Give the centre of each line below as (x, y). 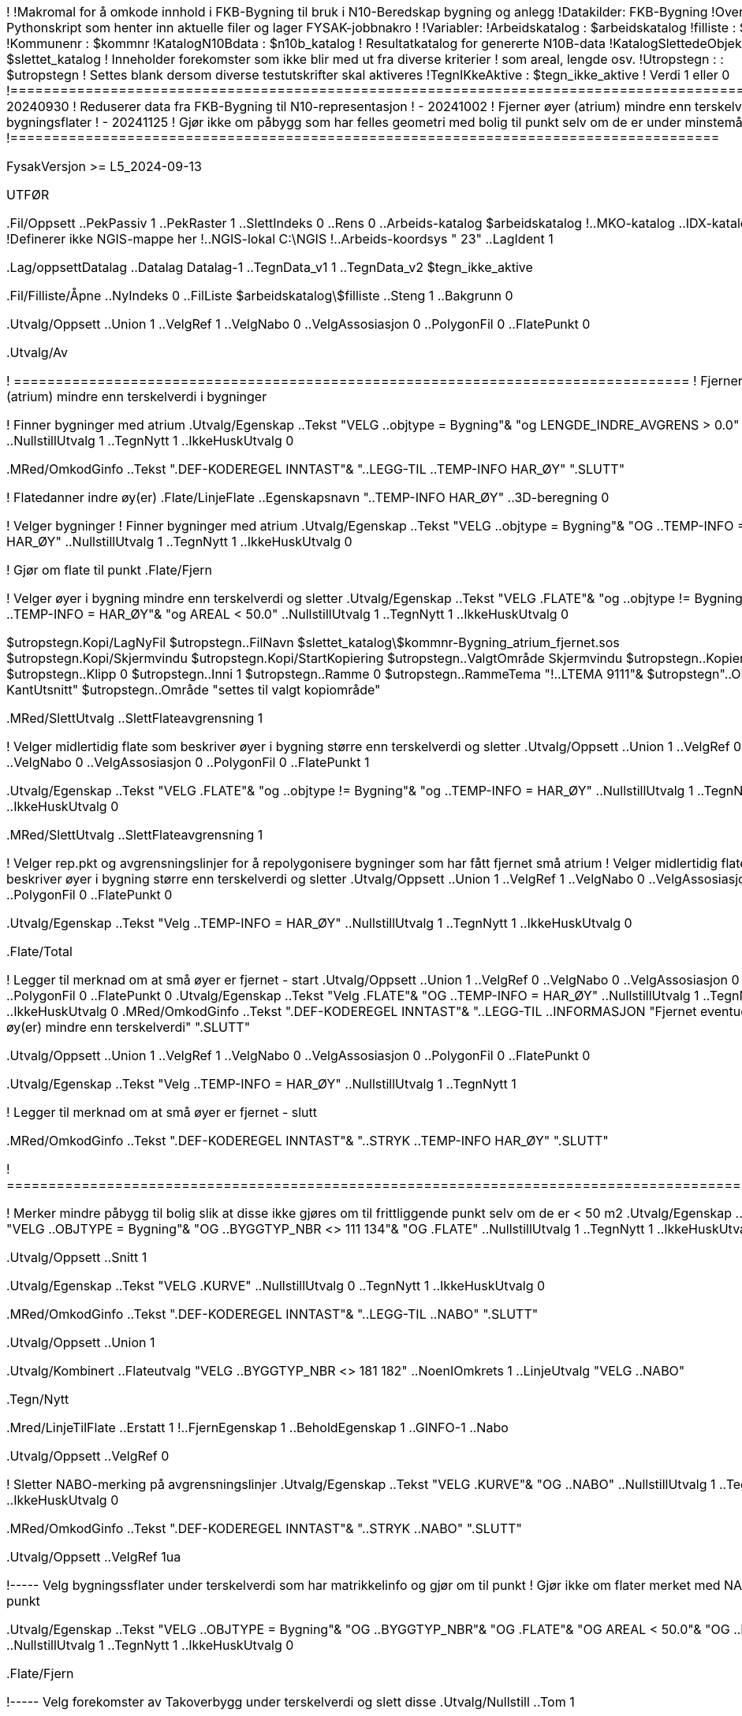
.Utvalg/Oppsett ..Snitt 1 (77, 1257)
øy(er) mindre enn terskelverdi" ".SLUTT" (129, 1027)
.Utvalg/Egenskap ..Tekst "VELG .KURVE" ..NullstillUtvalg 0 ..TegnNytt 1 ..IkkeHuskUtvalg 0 (276, 1286)
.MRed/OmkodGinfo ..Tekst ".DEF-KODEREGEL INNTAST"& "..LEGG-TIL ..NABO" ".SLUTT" (272, 1314)
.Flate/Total (39, 951)
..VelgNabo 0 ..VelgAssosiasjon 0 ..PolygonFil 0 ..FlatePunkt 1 (188, 762)
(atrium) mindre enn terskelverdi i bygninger (137, 396)
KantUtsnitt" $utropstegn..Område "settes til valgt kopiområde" (194, 690)
